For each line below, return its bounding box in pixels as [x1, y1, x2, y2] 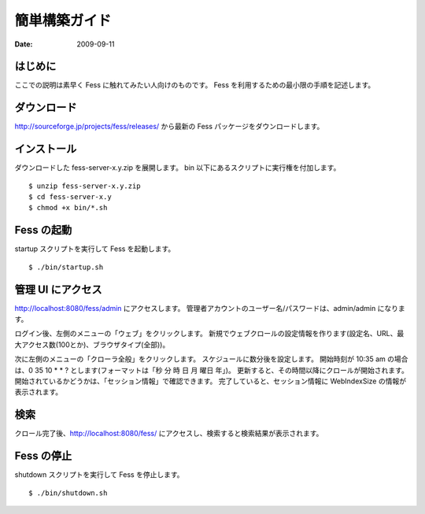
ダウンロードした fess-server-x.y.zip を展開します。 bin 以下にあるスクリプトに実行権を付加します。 [14, 163, 341, 172]
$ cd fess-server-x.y [28, 193, 112, 202]
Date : [14, 39, 33, 49]
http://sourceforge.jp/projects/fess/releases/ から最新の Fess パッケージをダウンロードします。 [14, 122, 324, 131]
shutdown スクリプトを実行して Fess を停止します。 [14, 470, 184, 479]
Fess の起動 [14, 224, 72, 237]
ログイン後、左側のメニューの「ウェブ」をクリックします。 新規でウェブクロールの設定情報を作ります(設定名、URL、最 [14, 329, 405, 338]
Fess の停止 [14, 449, 72, 463]
